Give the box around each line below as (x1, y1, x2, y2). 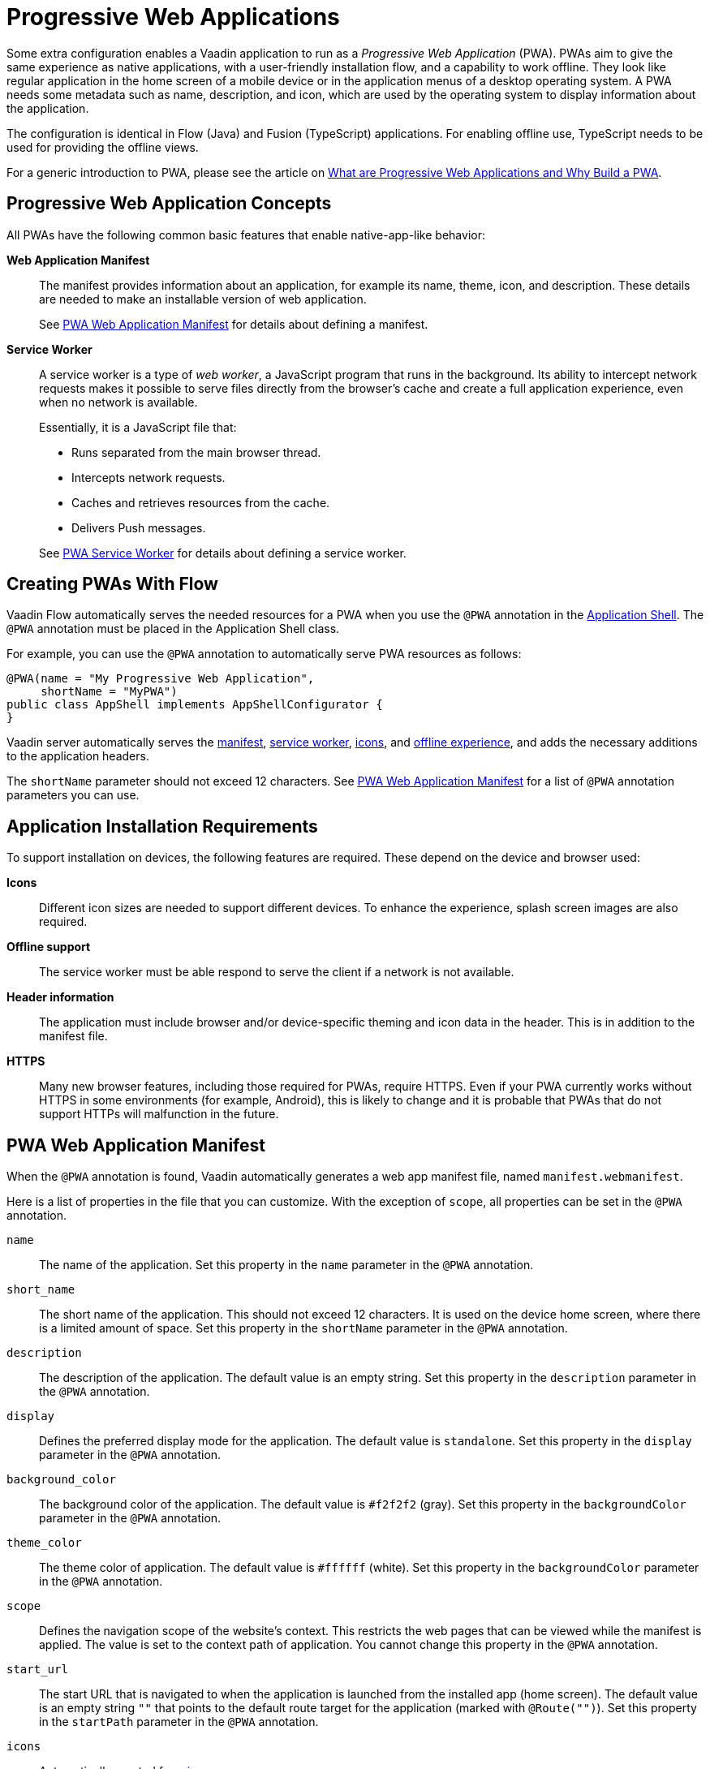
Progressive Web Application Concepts (6, 193, 332, 214)
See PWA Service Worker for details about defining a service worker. (39, 545, 407, 560)
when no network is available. (39, 394, 198, 409)
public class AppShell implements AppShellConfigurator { (6, 698, 383, 712)
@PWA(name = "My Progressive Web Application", (6, 672, 315, 686)
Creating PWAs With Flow (6, 574, 218, 595)
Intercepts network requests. (71, 470, 226, 484)
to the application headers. (6, 749, 149, 764)
